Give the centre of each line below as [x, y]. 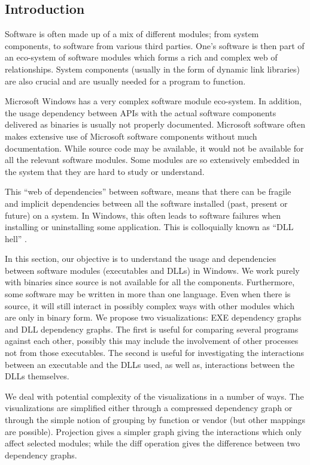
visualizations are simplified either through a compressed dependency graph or [149, 408]
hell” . [16, 238]
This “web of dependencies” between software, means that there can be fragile [148, 191]
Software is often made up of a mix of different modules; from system [132, 34]
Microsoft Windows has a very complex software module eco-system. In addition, [153, 101]
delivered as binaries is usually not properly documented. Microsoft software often [155, 124]
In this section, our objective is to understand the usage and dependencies [141, 259]
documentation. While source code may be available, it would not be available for [154, 148]
